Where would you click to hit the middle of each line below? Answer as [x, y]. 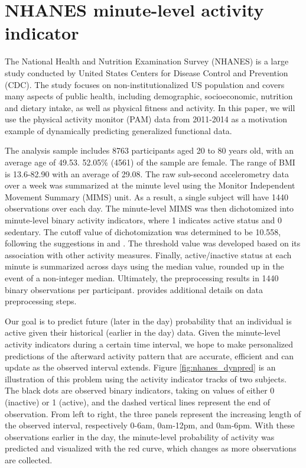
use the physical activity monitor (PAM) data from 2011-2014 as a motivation [146, 119]
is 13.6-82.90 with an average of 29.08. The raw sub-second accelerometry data [147, 173]
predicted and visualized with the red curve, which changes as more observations [151, 448]
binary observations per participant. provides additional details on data [134, 289]
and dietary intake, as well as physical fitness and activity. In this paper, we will [150, 107]
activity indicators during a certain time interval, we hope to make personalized [149, 344]
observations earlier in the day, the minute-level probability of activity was [140, 436]
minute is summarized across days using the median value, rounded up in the [144, 266]
